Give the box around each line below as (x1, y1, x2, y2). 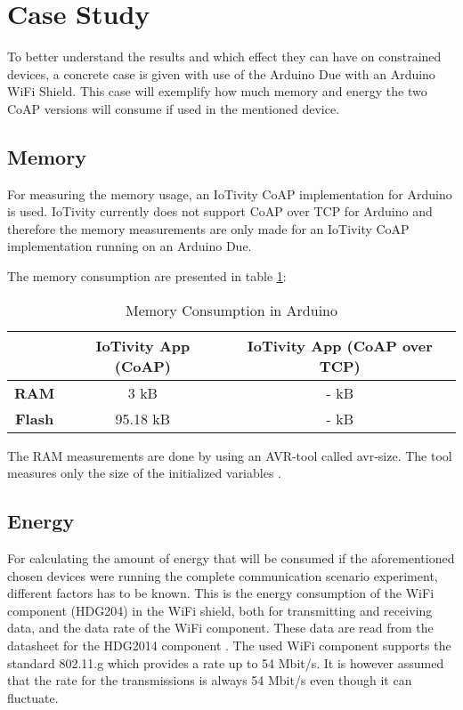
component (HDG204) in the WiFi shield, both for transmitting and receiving (7, 601, 433, 619)
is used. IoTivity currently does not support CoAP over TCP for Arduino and (7, 202, 433, 221)
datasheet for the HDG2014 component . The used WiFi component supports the (7, 636, 451, 655)
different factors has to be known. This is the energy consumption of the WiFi (7, 584, 435, 602)
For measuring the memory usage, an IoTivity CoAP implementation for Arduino (7, 184, 452, 203)
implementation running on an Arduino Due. (7, 237, 252, 255)
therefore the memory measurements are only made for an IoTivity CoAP (7, 219, 410, 238)
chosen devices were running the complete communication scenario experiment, (7, 566, 438, 585)
